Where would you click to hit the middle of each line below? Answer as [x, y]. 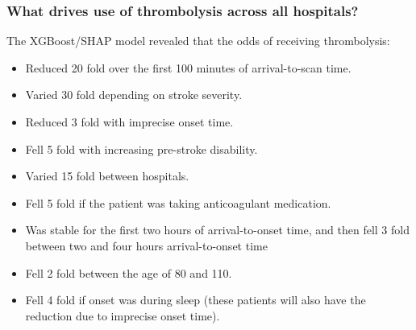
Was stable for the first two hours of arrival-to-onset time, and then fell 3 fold [217, 230]
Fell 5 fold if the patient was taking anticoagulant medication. [178, 202]
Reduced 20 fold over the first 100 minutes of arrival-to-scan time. [188, 67]
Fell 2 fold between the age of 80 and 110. [129, 272]
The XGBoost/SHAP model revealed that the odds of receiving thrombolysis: [198, 41]
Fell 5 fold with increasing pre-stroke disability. [141, 148]
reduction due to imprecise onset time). [123, 315]
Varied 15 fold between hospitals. [107, 176]
